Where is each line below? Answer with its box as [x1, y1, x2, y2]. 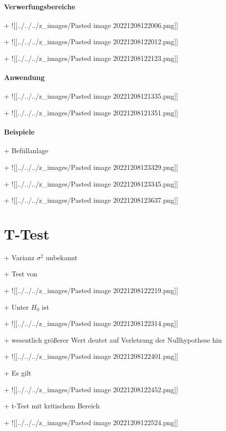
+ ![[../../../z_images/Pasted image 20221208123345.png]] [4, 178, 178, 189]
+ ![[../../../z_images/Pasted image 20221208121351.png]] [4, 107, 178, 117]
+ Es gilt [4, 368, 31, 378]
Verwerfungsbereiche [4, 1, 75, 11]
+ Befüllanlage [4, 145, 49, 156]
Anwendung [4, 72, 45, 82]
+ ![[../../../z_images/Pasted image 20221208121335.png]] [4, 91, 178, 101]
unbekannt [46, 252, 77, 262]
